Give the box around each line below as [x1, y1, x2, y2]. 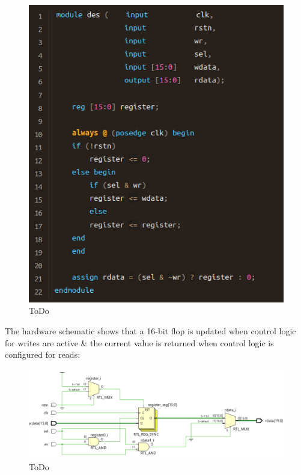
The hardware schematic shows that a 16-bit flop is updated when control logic [5, 325, 296, 337]
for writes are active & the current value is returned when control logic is [5, 336, 274, 349]
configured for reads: [5, 348, 81, 361]
